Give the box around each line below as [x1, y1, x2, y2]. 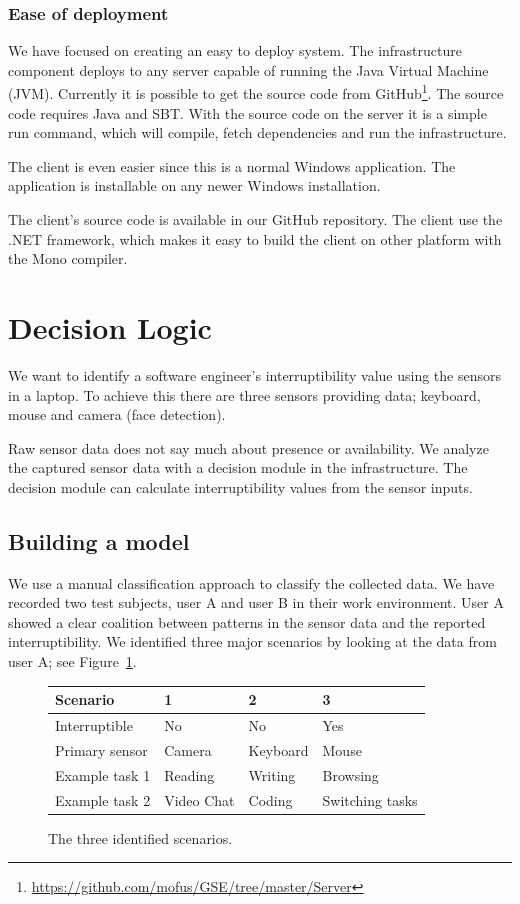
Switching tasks [322, 789, 418, 810]
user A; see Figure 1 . [8, 651, 137, 672]
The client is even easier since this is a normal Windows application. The [8, 155, 456, 176]
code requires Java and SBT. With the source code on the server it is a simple [8, 102, 487, 123]
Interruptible [55, 715, 133, 736]
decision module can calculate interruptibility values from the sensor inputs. [8, 476, 473, 497]
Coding [248, 789, 293, 810]
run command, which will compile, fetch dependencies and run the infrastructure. [8, 122, 507, 143]
